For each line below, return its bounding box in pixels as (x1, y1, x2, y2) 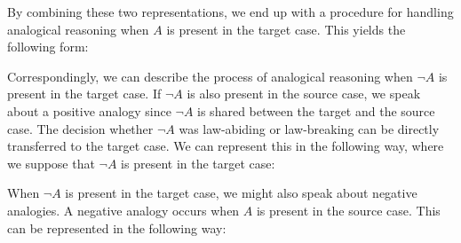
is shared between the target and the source (197, 101, 435, 120)
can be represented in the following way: (7, 218, 227, 237)
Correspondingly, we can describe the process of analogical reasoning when (7, 67, 413, 85)
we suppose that (7, 153, 95, 172)
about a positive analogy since (7, 101, 171, 120)
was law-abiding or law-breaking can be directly (179, 119, 440, 137)
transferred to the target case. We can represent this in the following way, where (7, 137, 444, 155)
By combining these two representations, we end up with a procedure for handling (7, 3, 454, 20)
